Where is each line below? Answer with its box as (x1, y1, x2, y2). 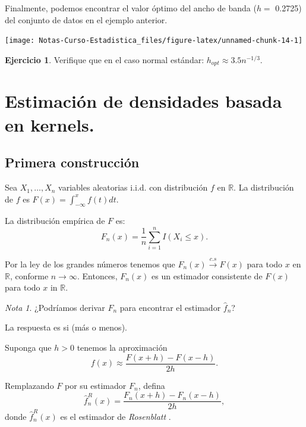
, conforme (10, 269, 49, 282)
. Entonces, (77, 269, 118, 282)
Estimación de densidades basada (5, 89, 282, 113)
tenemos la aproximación (77, 341, 168, 353)
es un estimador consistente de (152, 269, 263, 282)
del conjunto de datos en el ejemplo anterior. (5, 13, 168, 26)
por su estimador (64, 379, 127, 391)
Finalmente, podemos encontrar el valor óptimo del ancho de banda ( (5, 2, 257, 14)
